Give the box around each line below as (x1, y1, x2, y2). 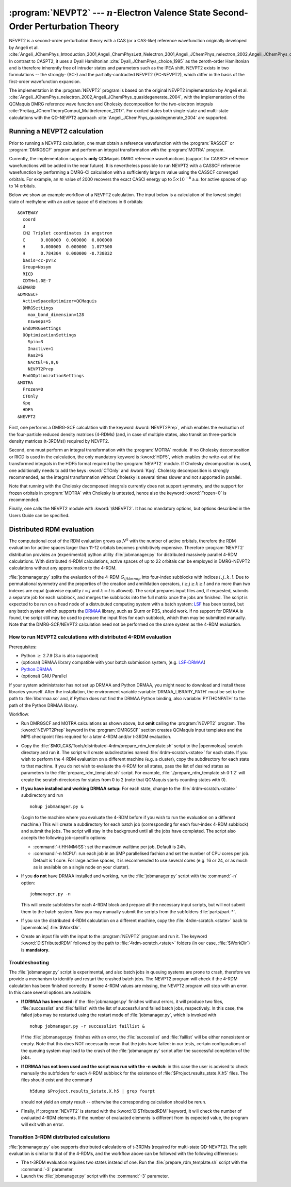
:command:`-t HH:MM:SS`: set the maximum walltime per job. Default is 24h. (33, 844, 186, 850)
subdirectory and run (21, 792, 63, 798)
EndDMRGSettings (22, 325, 62, 331)
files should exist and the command (21, 1077, 92, 1083)
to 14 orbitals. (9, 183, 36, 189)
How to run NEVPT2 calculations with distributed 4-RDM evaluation (9, 634, 172, 640)
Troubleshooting (9, 959, 49, 966)
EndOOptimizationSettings (22, 373, 84, 379)
